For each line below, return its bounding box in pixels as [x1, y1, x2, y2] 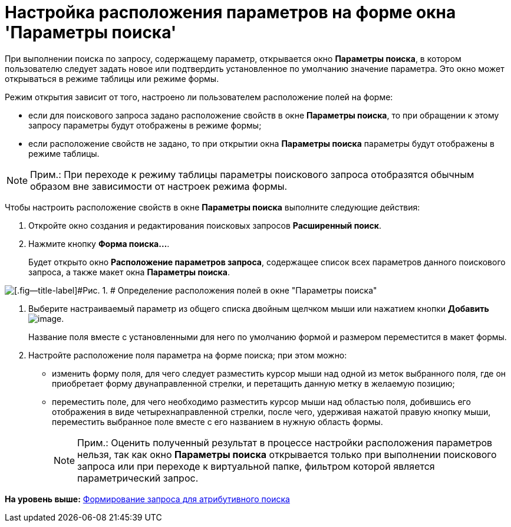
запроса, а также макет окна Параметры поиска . [28, 266, 230, 277]
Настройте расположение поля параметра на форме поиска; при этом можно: [28, 350, 347, 360]
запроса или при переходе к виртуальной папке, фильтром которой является [77, 460, 435, 472]
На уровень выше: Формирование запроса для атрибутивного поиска [5, 493, 290, 504]
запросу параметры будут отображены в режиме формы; [28, 120, 262, 130]
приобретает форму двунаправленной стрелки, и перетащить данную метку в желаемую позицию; [52, 378, 455, 388]
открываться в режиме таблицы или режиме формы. [5, 73, 219, 84]
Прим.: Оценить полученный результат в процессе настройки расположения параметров [77, 436, 493, 449]
